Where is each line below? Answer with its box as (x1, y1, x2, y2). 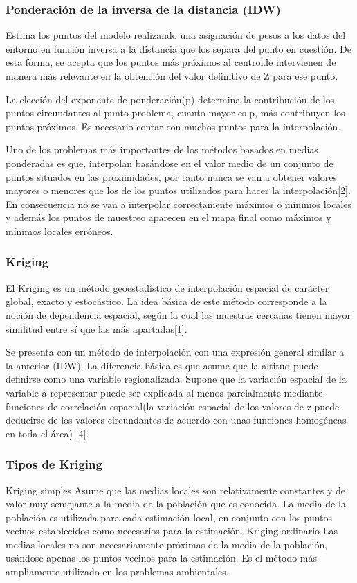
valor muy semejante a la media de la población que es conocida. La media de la (6, 496, 346, 511)
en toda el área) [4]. (6, 426, 89, 440)
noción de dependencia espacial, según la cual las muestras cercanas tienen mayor (6, 307, 351, 322)
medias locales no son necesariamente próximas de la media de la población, (6, 537, 328, 551)
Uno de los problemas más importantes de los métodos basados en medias (6, 142, 318, 157)
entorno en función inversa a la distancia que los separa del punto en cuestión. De (6, 41, 352, 55)
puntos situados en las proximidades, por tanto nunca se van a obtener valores (6, 169, 338, 184)
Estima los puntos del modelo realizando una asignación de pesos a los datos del (6, 28, 346, 42)
